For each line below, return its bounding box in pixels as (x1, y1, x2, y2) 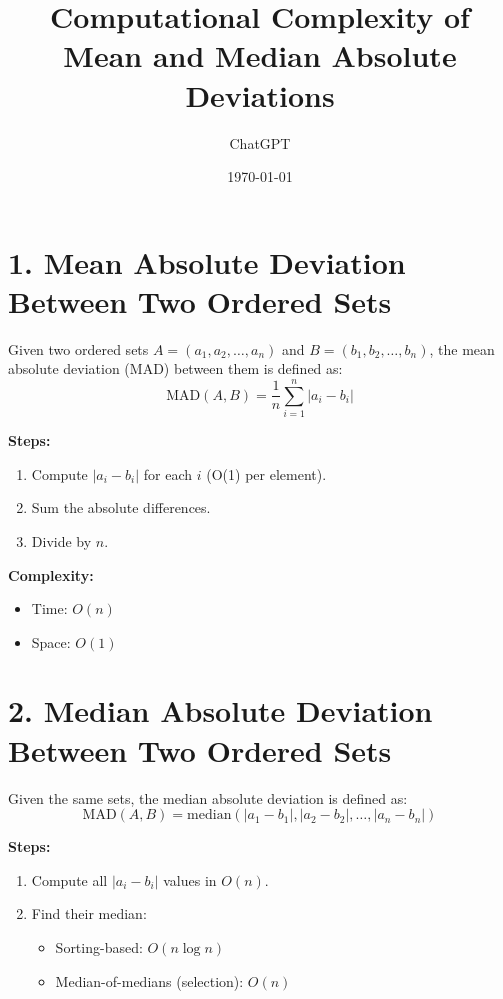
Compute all (31, 869, 108, 890)
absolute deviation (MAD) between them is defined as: (8, 358, 343, 379)
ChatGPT (229, 132, 291, 153)
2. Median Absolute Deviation (8, 690, 433, 731)
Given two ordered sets (8, 338, 149, 359)
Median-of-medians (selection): (55, 970, 244, 991)
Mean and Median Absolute (63, 35, 457, 76)
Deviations (185, 74, 335, 115)
